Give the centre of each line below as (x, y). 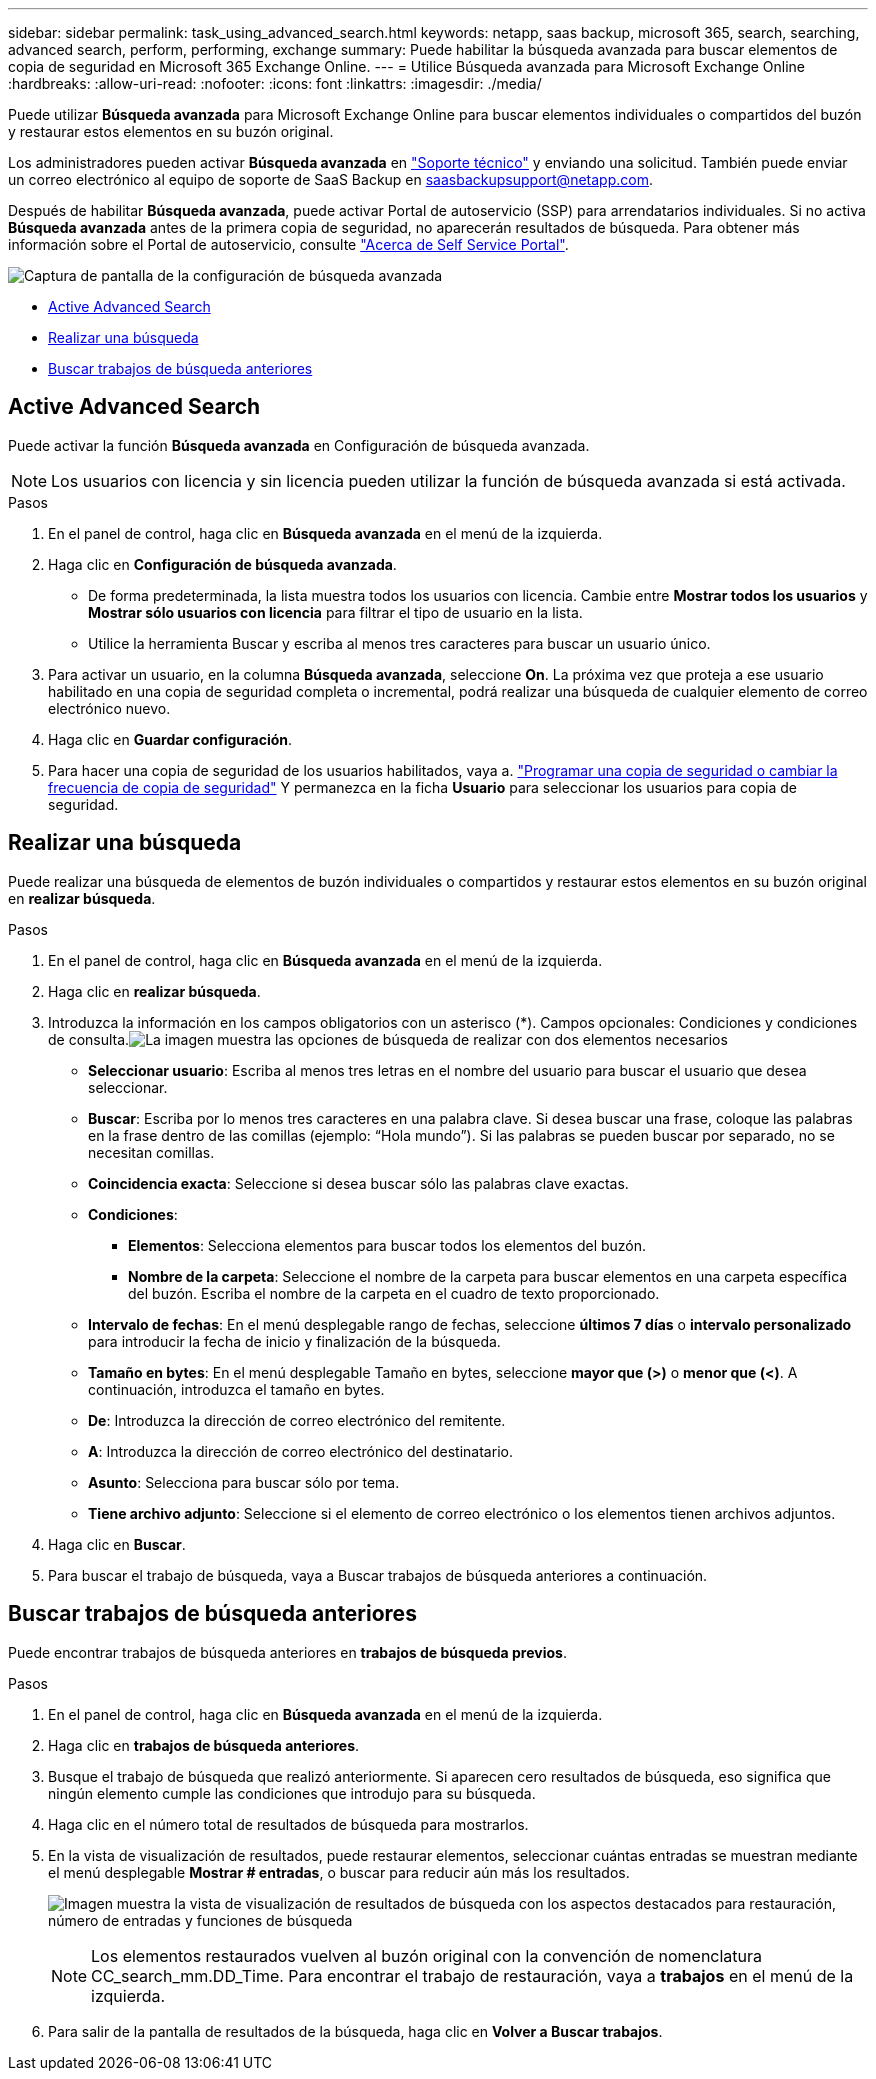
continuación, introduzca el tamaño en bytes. (236, 1389)
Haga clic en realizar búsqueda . (154, 991)
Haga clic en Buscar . (117, 1544)
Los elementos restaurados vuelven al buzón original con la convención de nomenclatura (427, 1955)
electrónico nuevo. (109, 708)
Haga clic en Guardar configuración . (170, 739)
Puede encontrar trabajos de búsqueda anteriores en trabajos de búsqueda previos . (287, 1652)
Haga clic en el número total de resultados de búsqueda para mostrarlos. (288, 1824)
